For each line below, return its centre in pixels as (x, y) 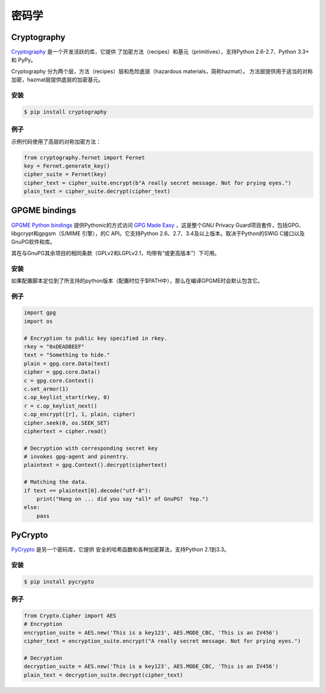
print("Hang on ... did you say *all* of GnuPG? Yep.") (123, 499)
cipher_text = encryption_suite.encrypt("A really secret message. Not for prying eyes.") (162, 641)
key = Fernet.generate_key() (67, 166)
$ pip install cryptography (65, 112)
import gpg (40, 313)
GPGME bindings (44, 211)
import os (38, 321)
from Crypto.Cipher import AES (70, 616)
